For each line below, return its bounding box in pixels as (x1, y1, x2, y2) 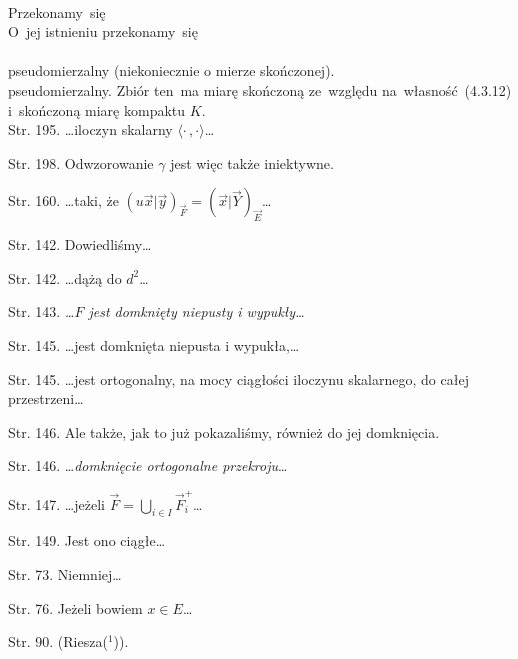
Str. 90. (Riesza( (8, 631, 108, 652)
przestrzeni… (8, 388, 84, 409)
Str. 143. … (8, 301, 75, 322)
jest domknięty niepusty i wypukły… (88, 301, 305, 322)
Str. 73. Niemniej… (8, 564, 122, 584)
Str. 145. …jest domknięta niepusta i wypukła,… (8, 334, 300, 355)
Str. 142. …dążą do (8, 267, 122, 288)
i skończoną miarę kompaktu (8, 99, 186, 120)
